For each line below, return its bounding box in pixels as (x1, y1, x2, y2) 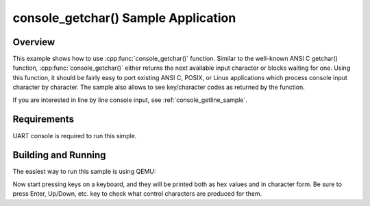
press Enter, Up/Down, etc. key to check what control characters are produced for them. (12, 190, 262, 198)
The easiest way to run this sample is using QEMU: (12, 168, 156, 176)
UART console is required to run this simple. (12, 131, 137, 140)
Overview (12, 36, 56, 48)
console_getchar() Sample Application (12, 10, 236, 25)
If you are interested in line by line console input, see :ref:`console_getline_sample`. (12, 96, 248, 104)
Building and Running (12, 149, 106, 161)
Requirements (12, 114, 75, 125)
